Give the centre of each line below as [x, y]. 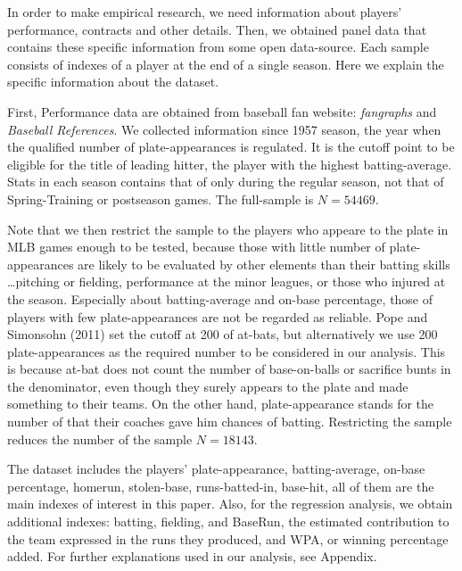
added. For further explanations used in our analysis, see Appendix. [192, 556]
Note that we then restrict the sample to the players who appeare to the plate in [228, 229]
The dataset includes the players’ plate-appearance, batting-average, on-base [216, 469]
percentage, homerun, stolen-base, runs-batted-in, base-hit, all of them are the [221, 486]
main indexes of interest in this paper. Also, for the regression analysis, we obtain [230, 504]
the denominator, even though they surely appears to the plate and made [208, 386]
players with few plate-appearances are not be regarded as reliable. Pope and [218, 316]
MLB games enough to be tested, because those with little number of [196, 247]
